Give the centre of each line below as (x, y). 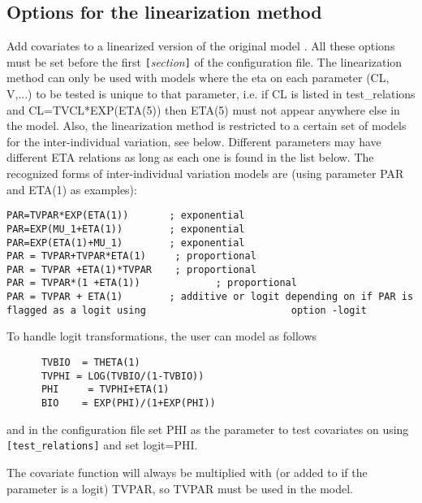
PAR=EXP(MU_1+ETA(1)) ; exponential (126, 229)
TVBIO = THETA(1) (90, 363)
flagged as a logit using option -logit (187, 310)
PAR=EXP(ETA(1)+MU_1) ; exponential (126, 243)
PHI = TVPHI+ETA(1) (105, 390)
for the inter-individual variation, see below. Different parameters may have (194, 141)
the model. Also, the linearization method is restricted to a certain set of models (207, 126)
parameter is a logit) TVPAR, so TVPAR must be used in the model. (180, 488)
